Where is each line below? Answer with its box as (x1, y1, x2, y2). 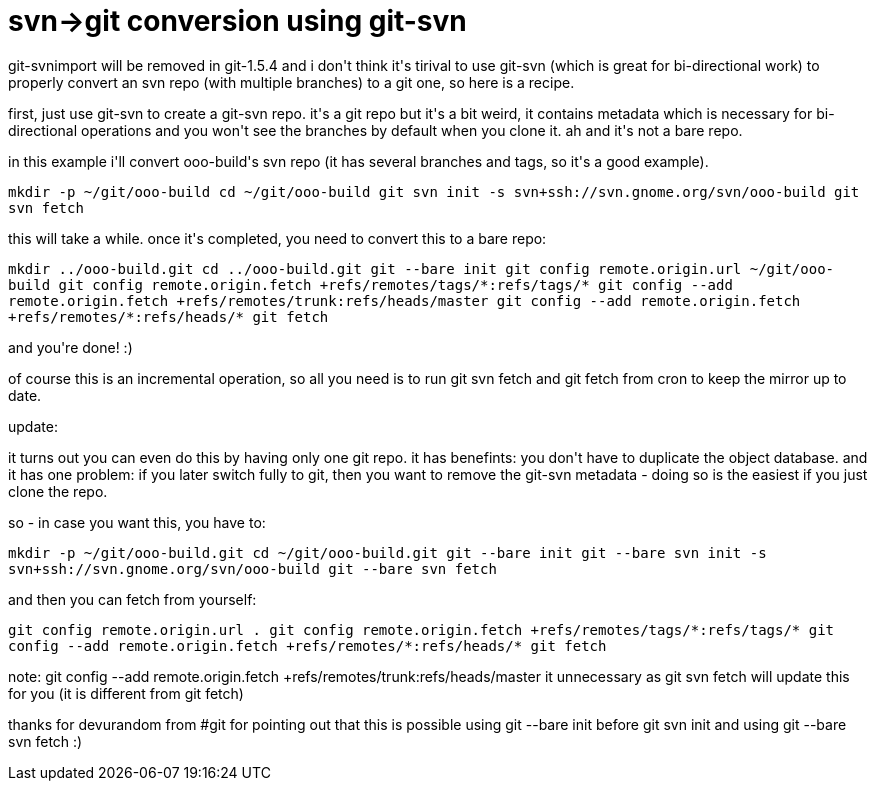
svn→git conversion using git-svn (8, 4, 467, 38)
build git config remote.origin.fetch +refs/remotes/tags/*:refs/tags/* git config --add (8, 276, 733, 293)
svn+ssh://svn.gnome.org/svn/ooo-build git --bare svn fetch (8, 560, 497, 577)
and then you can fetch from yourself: (8, 590, 257, 608)
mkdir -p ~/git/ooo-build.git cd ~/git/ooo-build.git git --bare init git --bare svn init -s (8, 544, 767, 561)
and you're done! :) (8, 338, 133, 356)
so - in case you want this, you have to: (8, 513, 266, 531)
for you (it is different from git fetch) (8, 684, 244, 702)
